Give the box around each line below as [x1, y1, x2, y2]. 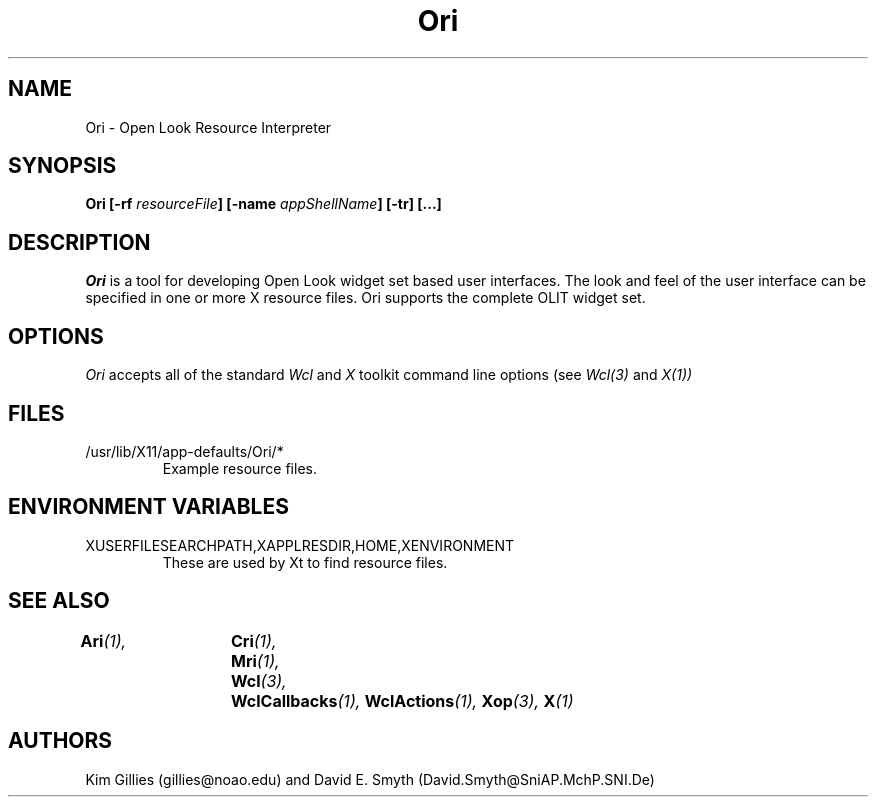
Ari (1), [80, 630, 127, 651]
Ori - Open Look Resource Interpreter [85, 118, 332, 136]
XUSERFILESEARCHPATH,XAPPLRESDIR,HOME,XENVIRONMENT [85, 536, 515, 554]
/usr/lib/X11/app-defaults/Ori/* [85, 442, 284, 460]
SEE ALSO [8, 588, 110, 614]
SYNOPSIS [8, 153, 117, 179]
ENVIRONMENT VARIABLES [8, 494, 289, 520]
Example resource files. [162, 459, 317, 477]
